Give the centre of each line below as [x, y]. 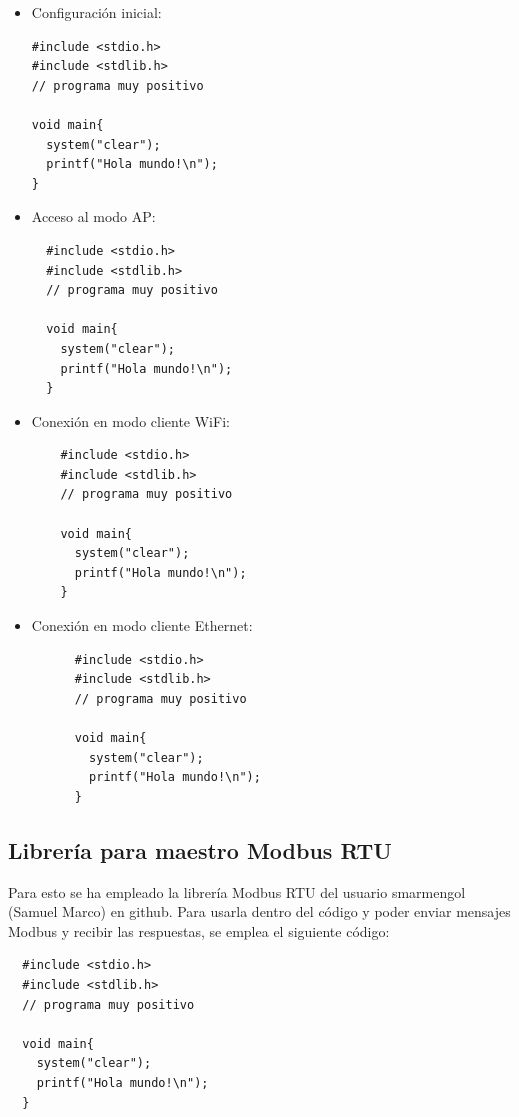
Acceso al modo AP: [93, 216]
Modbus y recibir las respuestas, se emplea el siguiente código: [199, 930]
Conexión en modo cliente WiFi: [130, 420]
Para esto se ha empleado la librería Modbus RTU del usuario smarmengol [237, 891]
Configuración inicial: [96, 12]
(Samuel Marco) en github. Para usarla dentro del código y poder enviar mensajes [259, 911]
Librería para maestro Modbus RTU [200, 849]
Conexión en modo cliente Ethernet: [142, 625]
